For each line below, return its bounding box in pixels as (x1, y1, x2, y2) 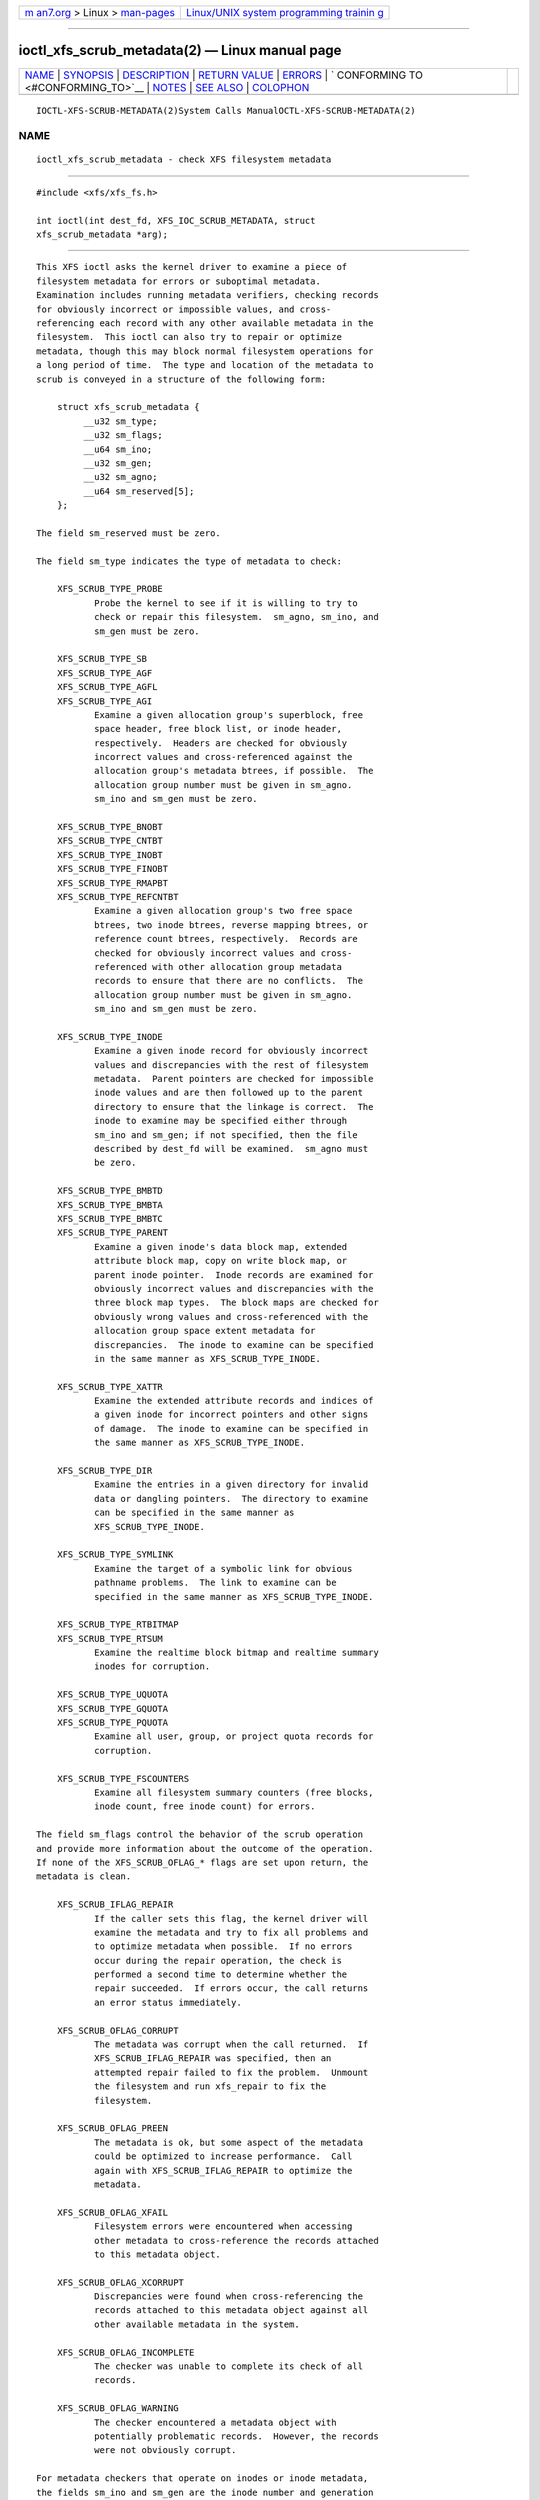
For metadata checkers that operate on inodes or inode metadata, (36, 2473, 369, 2484)
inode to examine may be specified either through (93, 1115, 348, 1127)
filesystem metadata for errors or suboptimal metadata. (36, 275, 322, 287)
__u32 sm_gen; (83, 457, 153, 469)
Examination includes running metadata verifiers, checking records (36, 290, 379, 301)
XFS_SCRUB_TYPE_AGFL (56, 681, 158, 693)
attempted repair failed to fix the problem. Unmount (93, 2066, 369, 2078)
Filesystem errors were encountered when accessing (93, 2221, 353, 2232)
